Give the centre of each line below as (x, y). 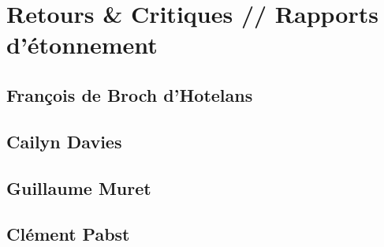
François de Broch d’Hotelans (130, 94)
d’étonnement (82, 45)
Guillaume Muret (79, 187)
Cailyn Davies (64, 141)
